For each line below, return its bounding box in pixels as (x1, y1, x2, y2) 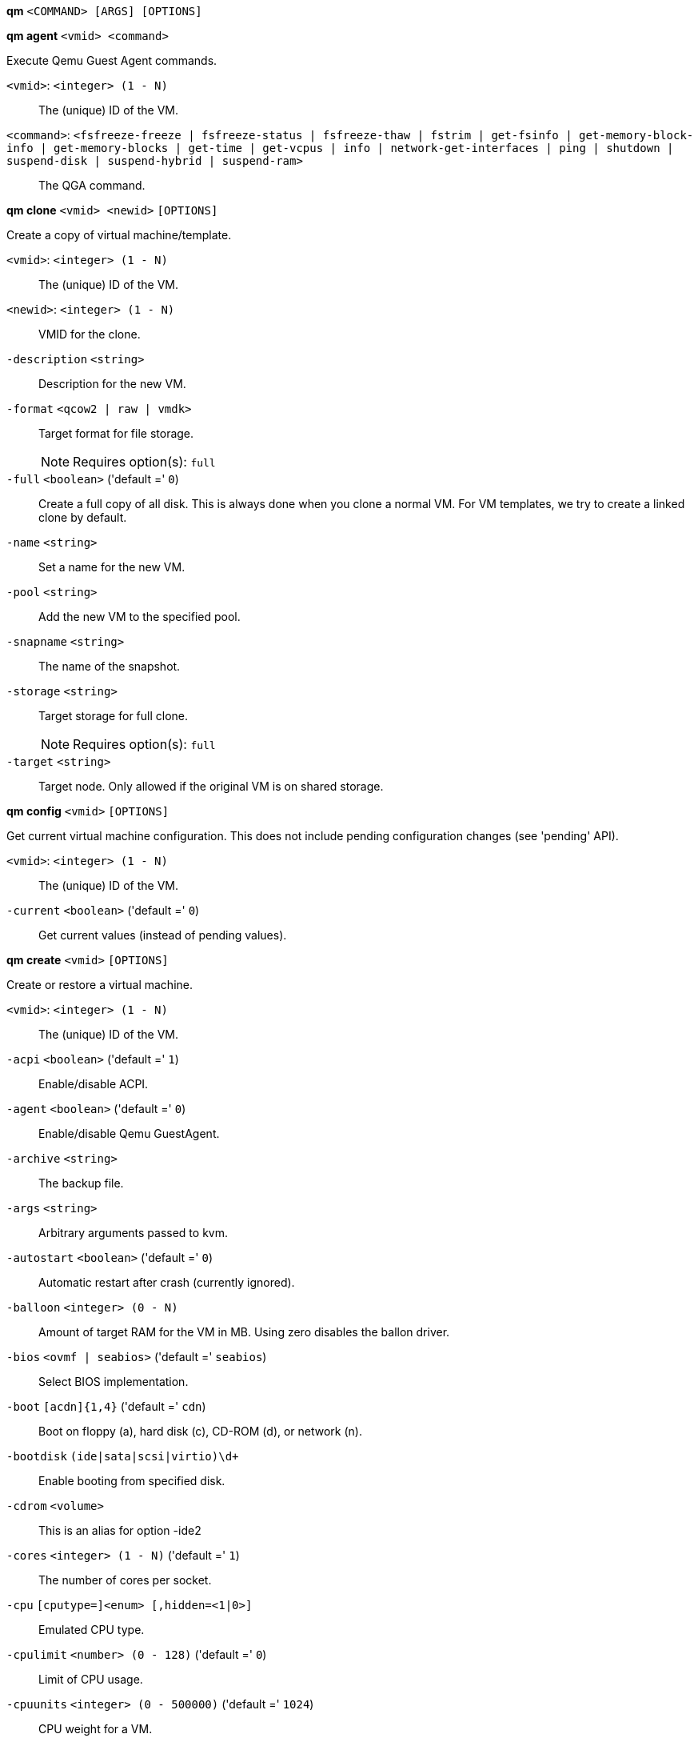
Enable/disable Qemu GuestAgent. (38, 1127, 220, 1140)
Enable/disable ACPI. (38, 1077, 149, 1091)
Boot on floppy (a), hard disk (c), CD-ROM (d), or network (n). (38, 1424, 363, 1438)
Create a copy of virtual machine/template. (6, 228, 232, 242)
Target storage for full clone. (38, 709, 189, 723)
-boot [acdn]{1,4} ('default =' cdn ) (6, 1400, 206, 1413)
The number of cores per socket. (38, 1573, 212, 1587)
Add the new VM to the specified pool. (38, 610, 241, 623)
